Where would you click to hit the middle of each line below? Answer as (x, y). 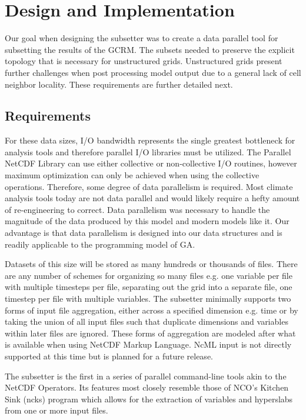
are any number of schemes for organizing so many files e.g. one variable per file (149, 275)
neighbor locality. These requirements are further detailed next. (119, 84)
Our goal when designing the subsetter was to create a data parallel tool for (142, 38)
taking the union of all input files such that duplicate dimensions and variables (147, 321)
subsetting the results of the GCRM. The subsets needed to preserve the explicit (150, 49)
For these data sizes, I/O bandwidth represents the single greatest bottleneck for (150, 140)
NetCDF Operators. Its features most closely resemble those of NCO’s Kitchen (147, 387)
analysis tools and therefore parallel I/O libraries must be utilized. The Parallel (148, 151)
